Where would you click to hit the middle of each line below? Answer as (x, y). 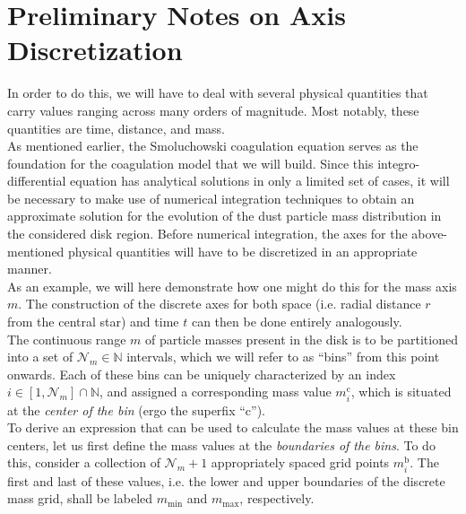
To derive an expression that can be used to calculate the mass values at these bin (233, 427)
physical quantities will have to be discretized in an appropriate (243, 251)
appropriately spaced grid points (300, 462)
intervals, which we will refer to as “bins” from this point (283, 357)
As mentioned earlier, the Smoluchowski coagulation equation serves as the (213, 146)
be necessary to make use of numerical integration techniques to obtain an (211, 198)
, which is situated (401, 392)
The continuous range (67, 339)
